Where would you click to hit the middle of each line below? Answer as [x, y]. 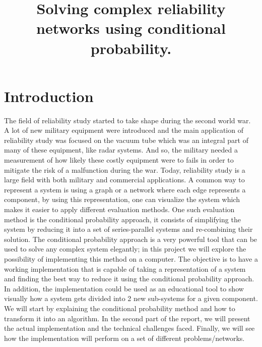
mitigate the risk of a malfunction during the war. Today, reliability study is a [125, 169]
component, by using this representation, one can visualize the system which [122, 199]
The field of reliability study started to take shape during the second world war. [127, 120]
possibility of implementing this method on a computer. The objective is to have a [131, 259]
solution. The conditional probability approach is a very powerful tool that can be [131, 239]
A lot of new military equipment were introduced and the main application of [124, 130]
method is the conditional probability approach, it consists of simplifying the [122, 219]
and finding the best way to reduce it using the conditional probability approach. [129, 279]
